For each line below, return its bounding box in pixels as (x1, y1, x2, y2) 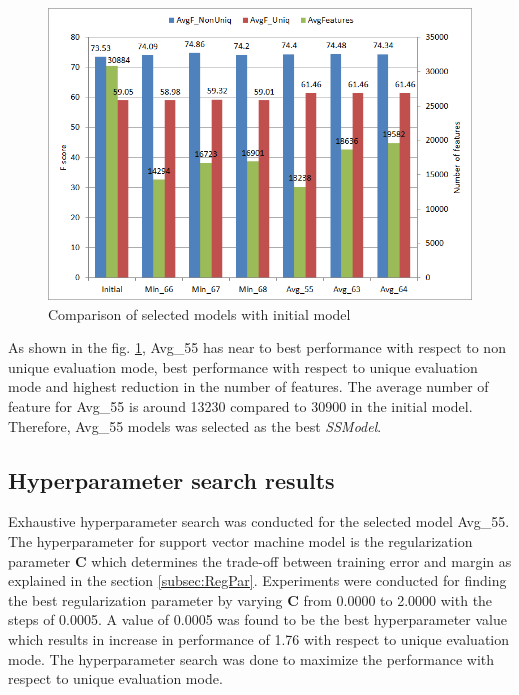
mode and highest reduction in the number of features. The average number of (8, 376, 489, 397)
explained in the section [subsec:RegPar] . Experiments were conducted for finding (8, 570, 507, 591)
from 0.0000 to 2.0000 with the (303, 589, 493, 610)
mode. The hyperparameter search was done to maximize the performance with (8, 648, 495, 669)
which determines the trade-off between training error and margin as (91, 550, 512, 571)
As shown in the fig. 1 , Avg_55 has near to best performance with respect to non (8, 337, 506, 358)
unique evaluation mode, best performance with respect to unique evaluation (8, 356, 478, 377)
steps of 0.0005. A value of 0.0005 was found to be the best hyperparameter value (8, 609, 507, 630)
